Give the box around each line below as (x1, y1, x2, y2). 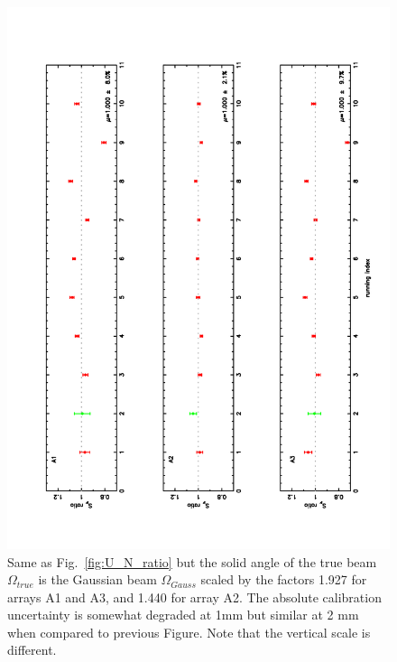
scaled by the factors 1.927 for (200, 570, 367, 589)
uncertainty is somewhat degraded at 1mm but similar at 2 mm (7, 605, 359, 624)
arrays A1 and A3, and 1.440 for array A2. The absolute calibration (7, 587, 382, 606)
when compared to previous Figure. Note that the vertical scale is (7, 622, 371, 641)
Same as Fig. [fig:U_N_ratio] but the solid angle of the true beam (7, 552, 377, 571)
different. (7, 640, 57, 659)
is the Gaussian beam (38, 570, 157, 589)
